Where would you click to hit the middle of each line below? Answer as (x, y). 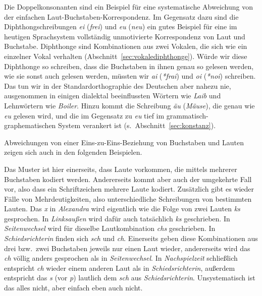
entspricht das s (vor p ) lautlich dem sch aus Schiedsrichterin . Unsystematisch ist (130, 278)
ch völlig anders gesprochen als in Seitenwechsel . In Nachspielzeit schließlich (121, 258)
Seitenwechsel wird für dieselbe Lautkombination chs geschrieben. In (110, 228)
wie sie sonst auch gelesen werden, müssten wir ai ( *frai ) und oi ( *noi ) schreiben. (130, 76)
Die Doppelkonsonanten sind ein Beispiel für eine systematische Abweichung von (129, 7)
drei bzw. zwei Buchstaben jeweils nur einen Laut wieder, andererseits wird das (127, 248)
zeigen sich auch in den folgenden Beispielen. (73, 152)
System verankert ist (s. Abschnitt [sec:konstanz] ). (137, 125)
